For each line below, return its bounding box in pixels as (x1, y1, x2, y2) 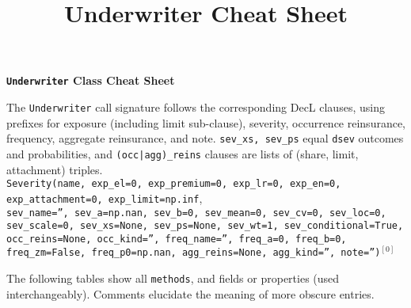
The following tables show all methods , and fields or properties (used (6, 270, 340, 287)
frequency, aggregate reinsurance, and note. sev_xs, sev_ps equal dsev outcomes (6, 130, 404, 146)
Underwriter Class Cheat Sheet (6, 72, 175, 89)
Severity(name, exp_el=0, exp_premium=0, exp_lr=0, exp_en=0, (6, 178, 341, 190)
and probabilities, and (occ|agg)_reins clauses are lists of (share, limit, (6, 145, 359, 162)
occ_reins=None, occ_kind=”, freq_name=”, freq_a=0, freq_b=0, (6, 233, 347, 245)
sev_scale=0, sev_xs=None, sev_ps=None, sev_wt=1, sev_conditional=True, (6, 220, 404, 232)
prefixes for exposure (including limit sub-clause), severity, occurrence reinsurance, (6, 114, 406, 131)
